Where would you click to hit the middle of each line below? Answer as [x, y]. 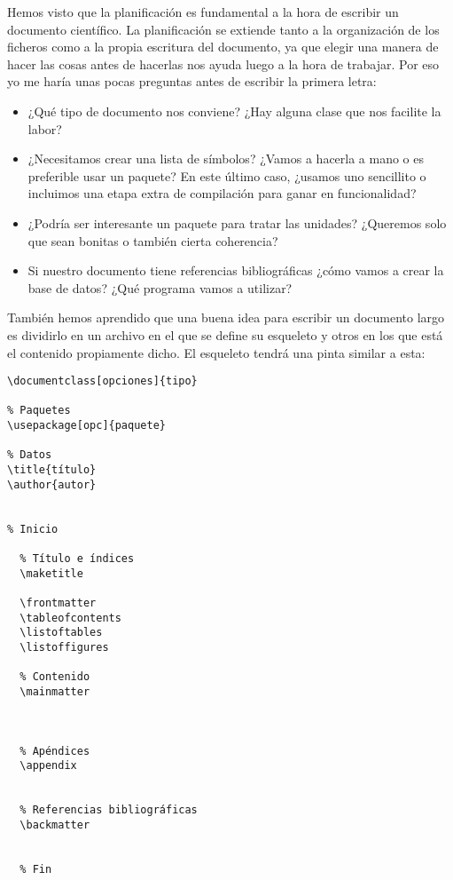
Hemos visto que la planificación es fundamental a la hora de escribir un [203, 12]
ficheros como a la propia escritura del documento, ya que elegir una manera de [223, 47]
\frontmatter [58, 603]
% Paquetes [39, 411]
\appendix [48, 766]
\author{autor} [52, 484]
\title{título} [52, 470]
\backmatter [55, 825]
